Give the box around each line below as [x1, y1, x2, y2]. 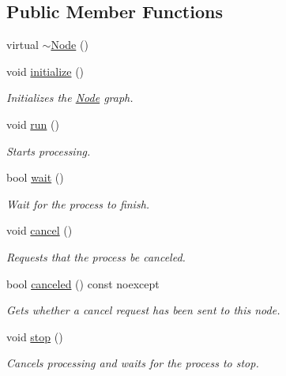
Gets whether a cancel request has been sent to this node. [6, 302, 280, 318]
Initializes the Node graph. [6, 89, 134, 106]
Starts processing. [6, 142, 91, 159]
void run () [6, 115, 59, 132]
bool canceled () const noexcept [6, 275, 160, 291]
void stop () [6, 328, 63, 344]
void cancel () [6, 222, 73, 239]
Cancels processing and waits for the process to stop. [6, 355, 259, 371]
